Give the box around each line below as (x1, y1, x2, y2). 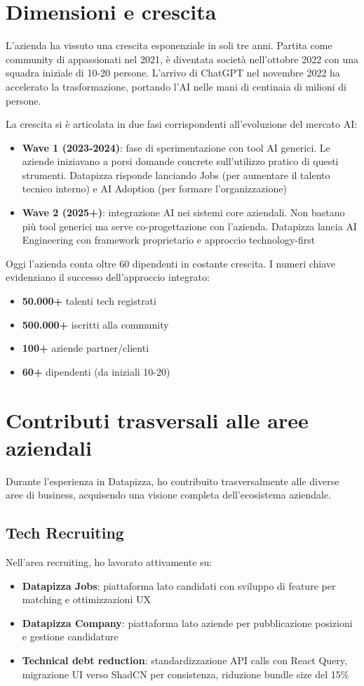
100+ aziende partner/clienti (22, 341, 149, 355)
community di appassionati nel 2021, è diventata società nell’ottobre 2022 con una (6, 51, 359, 66)
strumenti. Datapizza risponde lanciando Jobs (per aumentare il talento (22, 167, 330, 182)
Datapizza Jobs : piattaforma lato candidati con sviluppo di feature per (22, 578, 336, 593)
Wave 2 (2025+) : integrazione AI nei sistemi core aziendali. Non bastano (22, 205, 345, 220)
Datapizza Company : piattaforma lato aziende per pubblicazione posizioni (22, 615, 353, 630)
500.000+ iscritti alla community (22, 317, 169, 331)
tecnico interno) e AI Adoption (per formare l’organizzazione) (22, 181, 287, 196)
